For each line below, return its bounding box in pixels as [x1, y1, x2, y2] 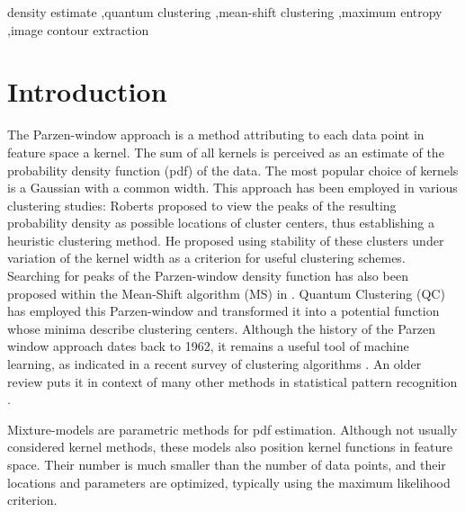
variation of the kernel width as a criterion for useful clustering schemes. [7, 248, 406, 267]
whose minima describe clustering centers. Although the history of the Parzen [7, 319, 435, 337]
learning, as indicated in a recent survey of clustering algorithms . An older [7, 355, 422, 373]
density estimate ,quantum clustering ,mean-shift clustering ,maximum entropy [7, 3, 443, 21]
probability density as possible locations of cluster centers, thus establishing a [7, 213, 434, 232]
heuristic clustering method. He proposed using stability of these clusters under [7, 230, 444, 249]
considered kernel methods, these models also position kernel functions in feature [7, 437, 452, 456]
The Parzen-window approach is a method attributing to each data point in [7, 125, 425, 144]
